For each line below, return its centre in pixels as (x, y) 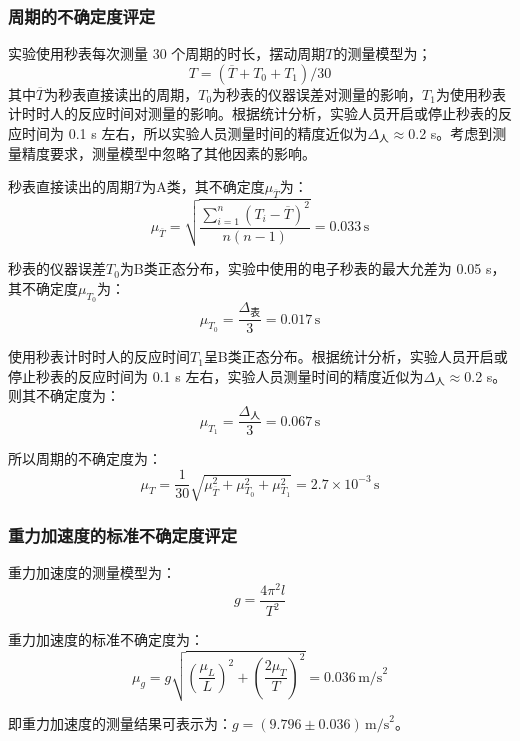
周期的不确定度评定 (82, 15)
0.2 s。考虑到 (450, 133)
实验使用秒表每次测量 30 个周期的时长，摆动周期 (167, 53)
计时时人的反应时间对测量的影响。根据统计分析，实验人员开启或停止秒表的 (253, 113)
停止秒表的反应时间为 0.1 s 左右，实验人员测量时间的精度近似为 (216, 375)
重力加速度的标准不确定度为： (106, 639)
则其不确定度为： (64, 395)
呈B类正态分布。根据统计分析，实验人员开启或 (355, 356)
